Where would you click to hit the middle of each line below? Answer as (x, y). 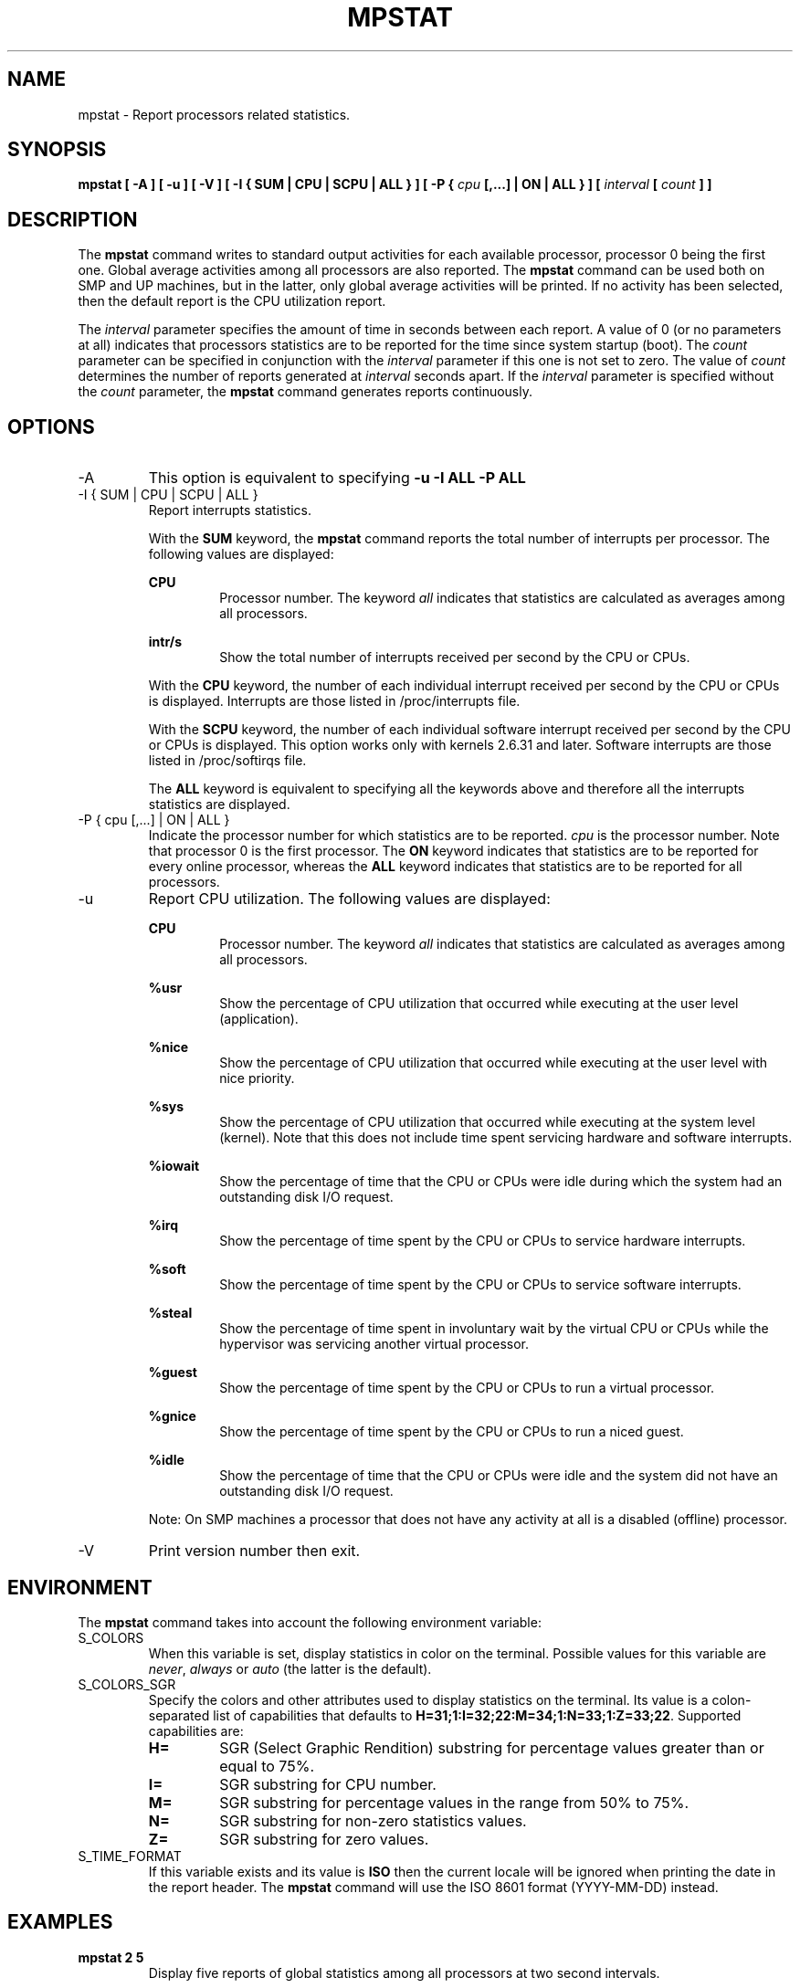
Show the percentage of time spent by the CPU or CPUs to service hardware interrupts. (483, 1241)
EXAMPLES (60, 1922)
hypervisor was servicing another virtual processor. (374, 1344)
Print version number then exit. (254, 1551)
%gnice (172, 1416)
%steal (170, 1313)
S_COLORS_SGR (127, 1684)
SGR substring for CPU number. (328, 1784)
